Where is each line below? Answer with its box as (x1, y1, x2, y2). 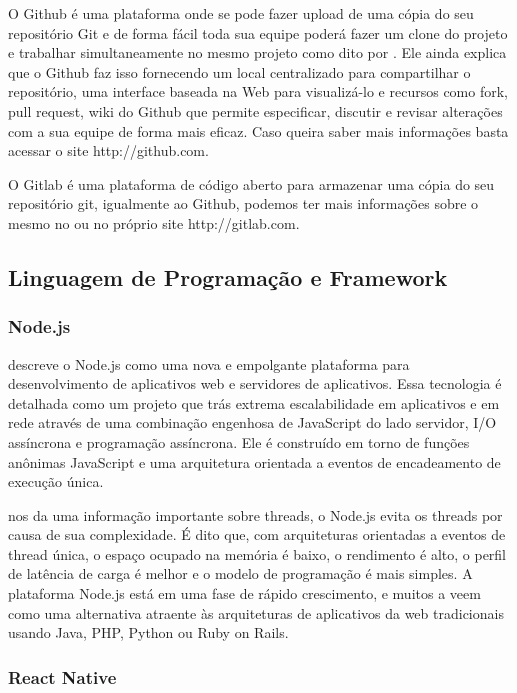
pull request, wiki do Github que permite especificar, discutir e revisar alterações (8, 100, 503, 121)
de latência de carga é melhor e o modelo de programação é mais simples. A (8, 563, 473, 584)
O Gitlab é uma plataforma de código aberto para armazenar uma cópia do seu (8, 173, 495, 194)
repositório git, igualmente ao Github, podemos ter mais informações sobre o (8, 193, 479, 214)
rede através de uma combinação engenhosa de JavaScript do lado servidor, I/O (8, 412, 497, 433)
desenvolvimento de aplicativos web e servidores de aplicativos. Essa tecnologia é (8, 373, 502, 394)
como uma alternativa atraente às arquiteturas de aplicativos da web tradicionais (8, 602, 504, 623)
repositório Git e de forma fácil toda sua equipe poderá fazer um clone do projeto (8, 22, 508, 43)
